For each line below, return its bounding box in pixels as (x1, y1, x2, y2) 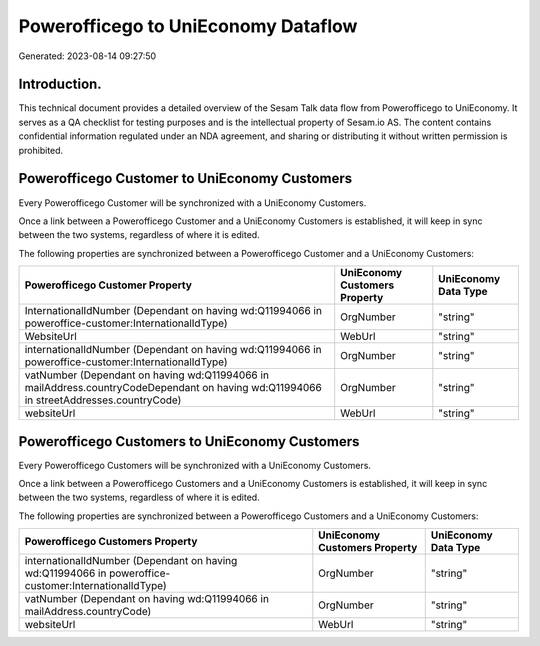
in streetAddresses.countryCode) (24, 393, 182, 407)
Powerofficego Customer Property (24, 278, 192, 292)
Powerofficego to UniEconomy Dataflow (18, 15, 358, 37)
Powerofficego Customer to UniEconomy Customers (18, 170, 353, 187)
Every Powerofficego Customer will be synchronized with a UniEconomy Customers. (18, 196, 367, 209)
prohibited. (18, 144, 64, 156)
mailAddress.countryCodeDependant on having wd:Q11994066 (24, 381, 322, 395)
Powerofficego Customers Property (24, 535, 198, 549)
